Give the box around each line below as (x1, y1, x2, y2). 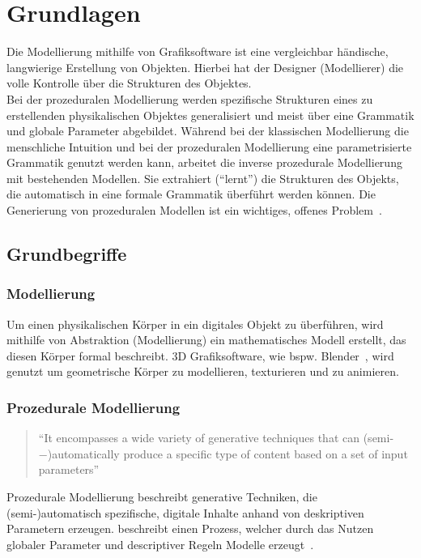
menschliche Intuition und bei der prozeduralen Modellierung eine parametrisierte (6, 138, 412, 155)
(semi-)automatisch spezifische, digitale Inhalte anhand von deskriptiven (6, 504, 364, 521)
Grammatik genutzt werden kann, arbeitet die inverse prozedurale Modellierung (6, 154, 402, 171)
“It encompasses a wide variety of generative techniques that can (38, 429, 360, 446)
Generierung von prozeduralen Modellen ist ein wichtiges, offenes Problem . (6, 202, 382, 219)
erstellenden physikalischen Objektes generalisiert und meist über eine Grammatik (6, 106, 415, 123)
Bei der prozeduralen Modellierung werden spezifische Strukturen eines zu (6, 90, 373, 107)
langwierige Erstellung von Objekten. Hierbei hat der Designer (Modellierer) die (6, 58, 404, 75)
